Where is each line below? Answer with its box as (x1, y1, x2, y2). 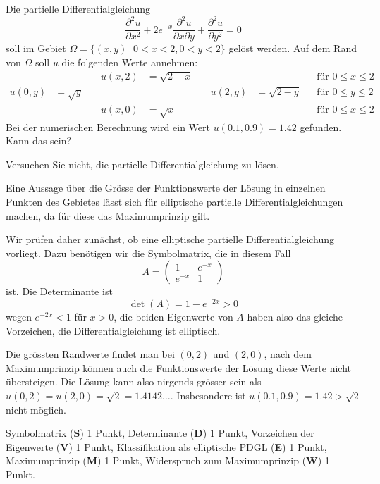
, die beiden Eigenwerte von (114, 309, 233, 323)
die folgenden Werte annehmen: (61, 54, 198, 69)
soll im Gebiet (6, 41, 66, 56)
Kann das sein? (6, 133, 72, 148)
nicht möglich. (6, 402, 66, 416)
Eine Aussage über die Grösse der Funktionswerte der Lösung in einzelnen (6, 180, 326, 195)
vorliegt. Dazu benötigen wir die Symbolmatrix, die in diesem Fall (6, 245, 291, 260)
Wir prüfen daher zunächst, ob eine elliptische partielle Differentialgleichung (6, 232, 335, 247)
